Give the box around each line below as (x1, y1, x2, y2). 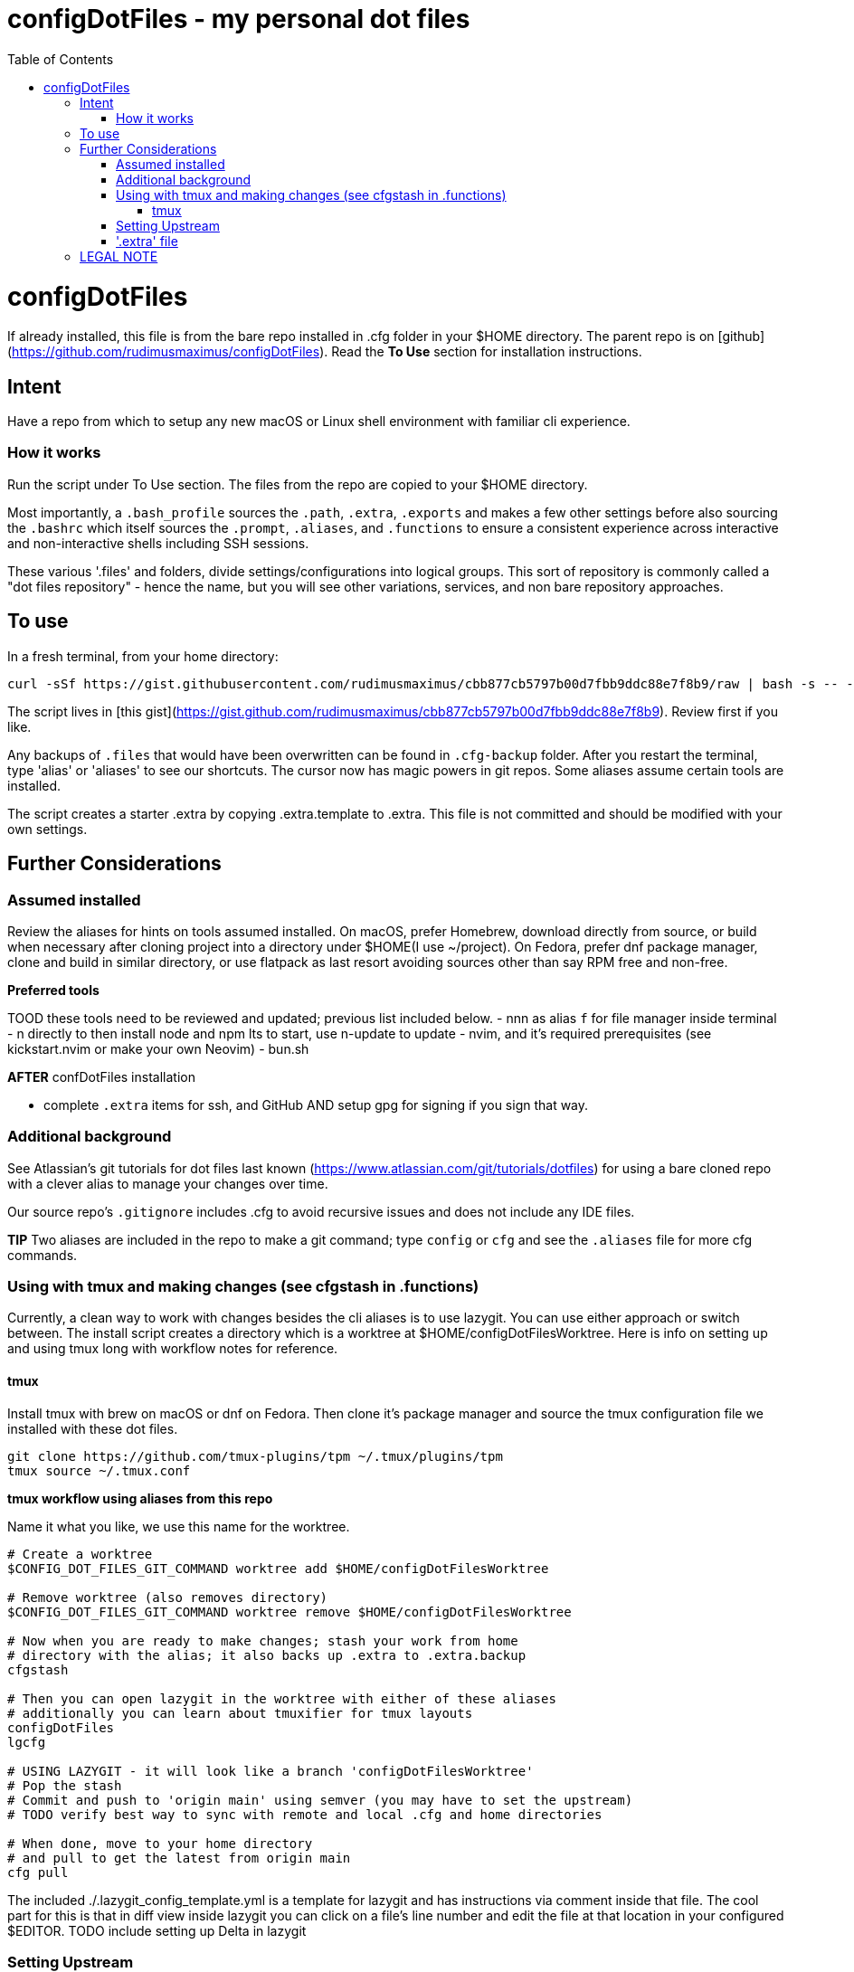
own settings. (7, 820, 88, 837)
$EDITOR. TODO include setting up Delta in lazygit (7, 1922, 307, 1939)
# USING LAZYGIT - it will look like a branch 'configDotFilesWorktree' (7, 1763, 534, 1778)
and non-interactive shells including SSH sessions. (7, 535, 309, 551)
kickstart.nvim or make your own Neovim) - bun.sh (7, 1040, 309, 1057)
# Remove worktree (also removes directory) (7, 1589, 328, 1605)
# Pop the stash (7, 1778, 122, 1793)
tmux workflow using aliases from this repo (7, 1490, 273, 1506)
